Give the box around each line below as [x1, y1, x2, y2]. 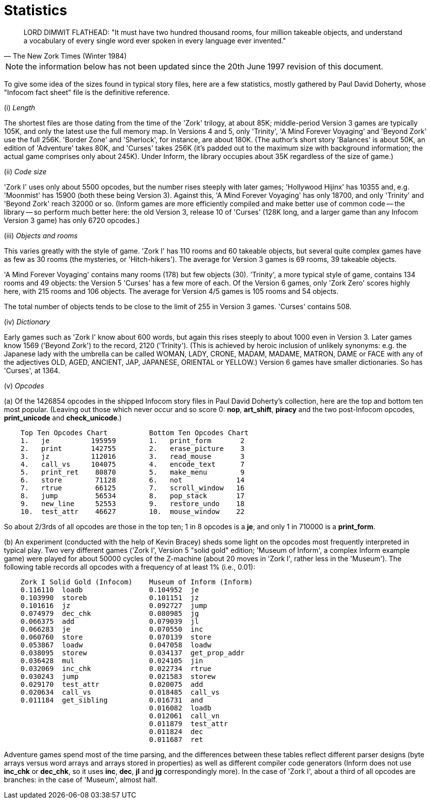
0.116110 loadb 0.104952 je [20, 585, 199, 594]
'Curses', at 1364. [4, 366, 60, 375]
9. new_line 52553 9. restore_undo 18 [20, 499, 245, 508]
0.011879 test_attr [149, 719, 228, 728]
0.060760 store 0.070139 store [20, 633, 212, 641]
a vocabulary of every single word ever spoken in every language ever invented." [24, 36, 286, 45]
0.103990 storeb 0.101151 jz [20, 593, 199, 602]
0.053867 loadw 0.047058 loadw [20, 641, 212, 649]
